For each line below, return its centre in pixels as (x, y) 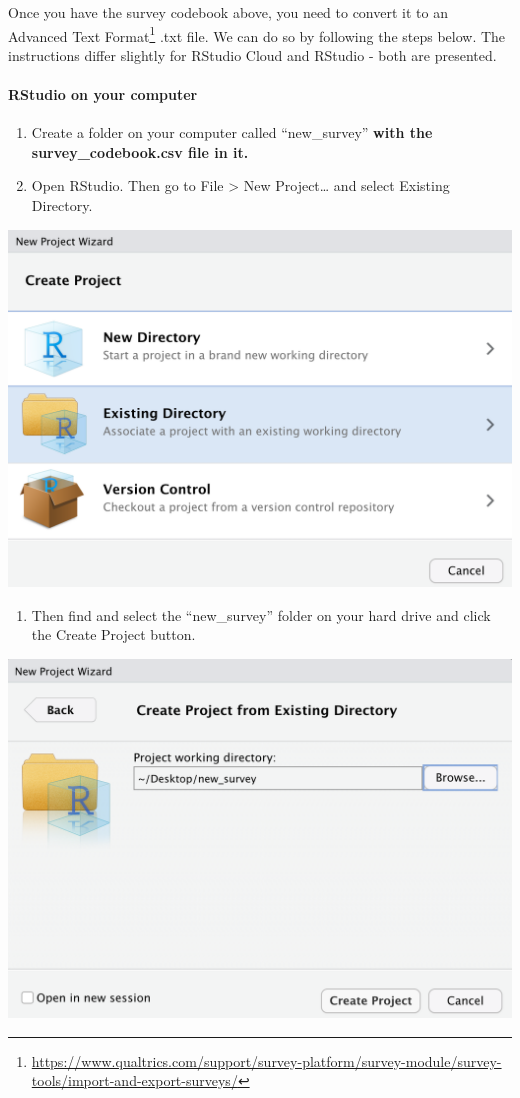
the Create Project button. (113, 634)
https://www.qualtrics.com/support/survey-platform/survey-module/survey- (266, 1060)
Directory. (62, 205)
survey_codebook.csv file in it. (140, 151)
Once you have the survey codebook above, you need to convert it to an (228, 12)
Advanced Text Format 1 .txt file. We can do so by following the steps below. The (257, 34)
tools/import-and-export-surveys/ (134, 1080)
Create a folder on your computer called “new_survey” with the (232, 132)
